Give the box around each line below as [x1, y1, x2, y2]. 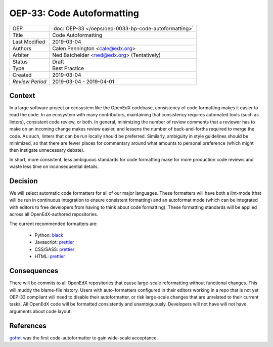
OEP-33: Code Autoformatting [9, 8, 139, 19]
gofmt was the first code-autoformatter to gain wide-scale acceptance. [9, 334, 158, 341]
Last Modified [12, 38, 45, 45]
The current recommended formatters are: [9, 221, 98, 227]
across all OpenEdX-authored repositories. [9, 211, 99, 218]
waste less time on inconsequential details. [9, 163, 99, 169]
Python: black [34, 232, 64, 238]
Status [12, 58, 28, 65]
